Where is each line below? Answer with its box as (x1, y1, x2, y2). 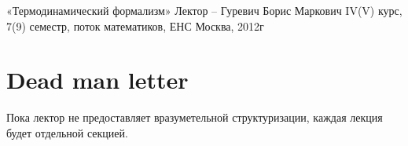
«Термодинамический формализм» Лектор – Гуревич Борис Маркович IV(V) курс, (6, 2, 402, 18)
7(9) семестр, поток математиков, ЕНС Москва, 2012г (6, 17, 264, 34)
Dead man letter (6, 64, 189, 96)
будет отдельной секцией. (6, 124, 128, 141)
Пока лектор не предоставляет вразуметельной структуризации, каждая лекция (6, 109, 383, 126)
